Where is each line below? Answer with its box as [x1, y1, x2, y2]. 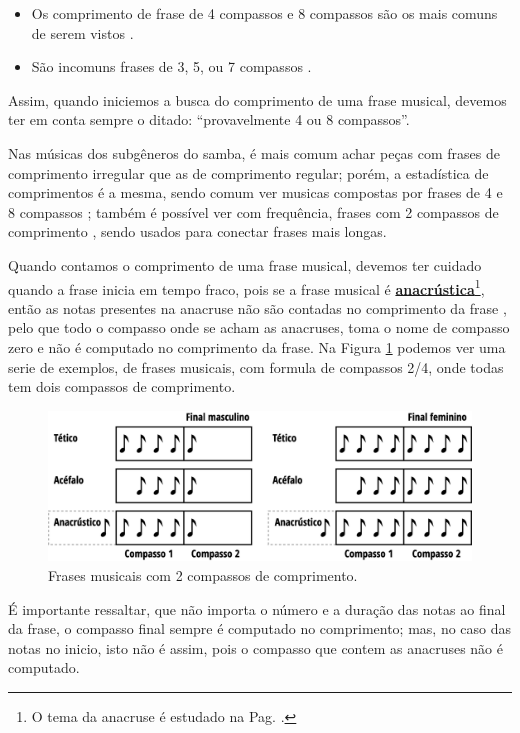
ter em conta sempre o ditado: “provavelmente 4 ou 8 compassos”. [8, 109, 410, 130]
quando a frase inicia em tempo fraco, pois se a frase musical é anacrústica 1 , [8, 275, 485, 299]
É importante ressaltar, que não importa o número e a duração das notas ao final [8, 598, 506, 619]
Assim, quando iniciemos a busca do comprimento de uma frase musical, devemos [8, 89, 507, 110]
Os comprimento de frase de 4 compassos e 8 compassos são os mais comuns [31, 3, 498, 23]
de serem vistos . [31, 22, 134, 43]
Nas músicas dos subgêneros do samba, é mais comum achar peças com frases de [8, 142, 500, 163]
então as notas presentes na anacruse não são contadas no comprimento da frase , [8, 297, 507, 318]
